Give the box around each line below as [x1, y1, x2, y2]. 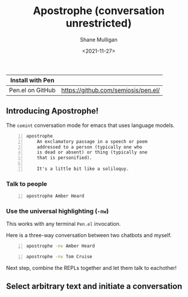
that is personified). [36, 155, 92, 161]
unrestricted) [65, 16, 132, 30]
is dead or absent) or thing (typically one [36, 149, 148, 155]
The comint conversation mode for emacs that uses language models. [6, 122, 175, 129]
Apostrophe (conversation [33, 4, 164, 18]
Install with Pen [10, 76, 55, 84]
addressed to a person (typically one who [36, 144, 142, 150]
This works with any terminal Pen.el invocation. [6, 221, 121, 228]
